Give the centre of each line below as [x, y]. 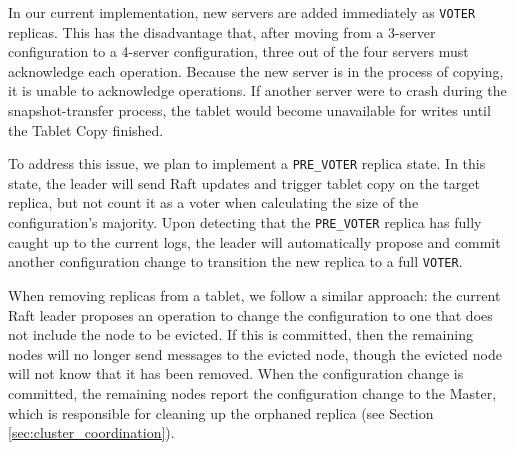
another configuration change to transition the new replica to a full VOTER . [235, 261]
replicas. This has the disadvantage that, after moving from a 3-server [222, 31]
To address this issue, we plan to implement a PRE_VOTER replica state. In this [247, 163]
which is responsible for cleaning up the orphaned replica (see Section [221, 412]
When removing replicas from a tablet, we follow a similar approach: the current [254, 294]
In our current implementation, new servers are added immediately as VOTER [242, 12]
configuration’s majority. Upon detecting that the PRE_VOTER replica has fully [245, 222]
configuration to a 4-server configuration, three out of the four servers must [238, 51]
